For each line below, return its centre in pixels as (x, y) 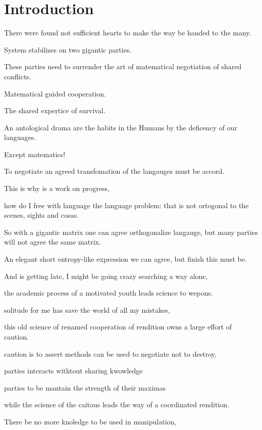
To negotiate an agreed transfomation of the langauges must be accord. (114, 171)
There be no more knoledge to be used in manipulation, (90, 421)
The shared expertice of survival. (55, 110)
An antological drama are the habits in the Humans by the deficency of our (121, 127)
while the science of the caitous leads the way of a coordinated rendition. (117, 404)
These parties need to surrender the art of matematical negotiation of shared (123, 66)
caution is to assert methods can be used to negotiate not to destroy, (110, 353)
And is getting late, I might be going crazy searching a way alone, (106, 276)
